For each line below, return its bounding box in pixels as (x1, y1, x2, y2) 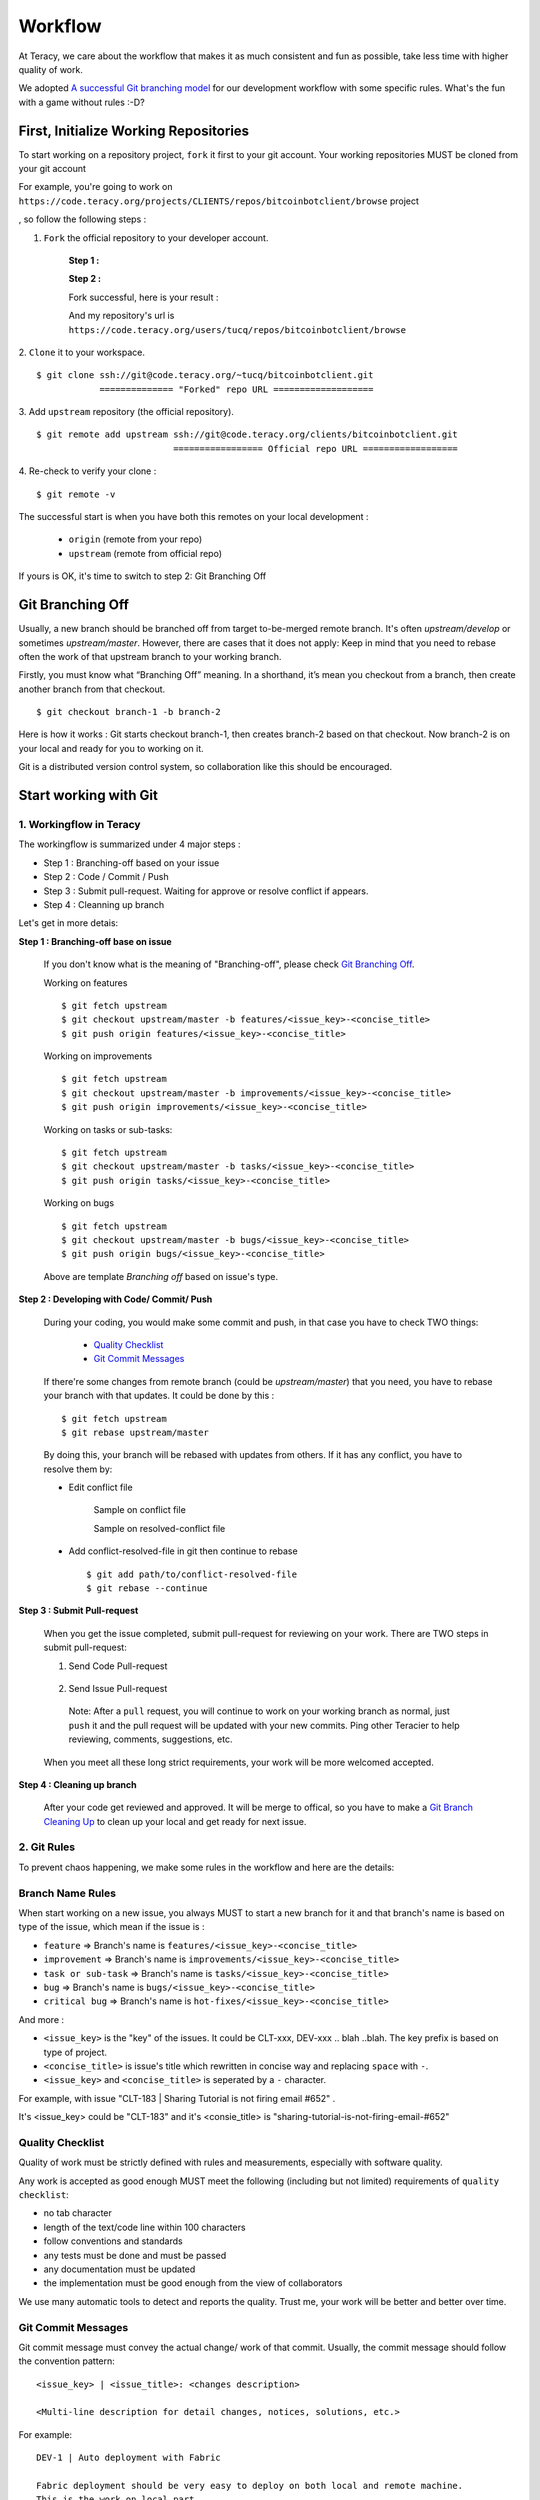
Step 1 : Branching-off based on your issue (43, 856, 220, 869)
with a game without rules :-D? (18, 96, 145, 108)
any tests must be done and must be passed (43, 2249, 227, 2261)
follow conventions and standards (43, 2235, 184, 2247)
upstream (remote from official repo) (68, 547, 222, 559)
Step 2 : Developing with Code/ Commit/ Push (18, 1293, 213, 1305)
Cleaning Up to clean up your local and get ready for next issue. (43, 1815, 307, 1827)
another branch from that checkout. (18, 683, 166, 695)
